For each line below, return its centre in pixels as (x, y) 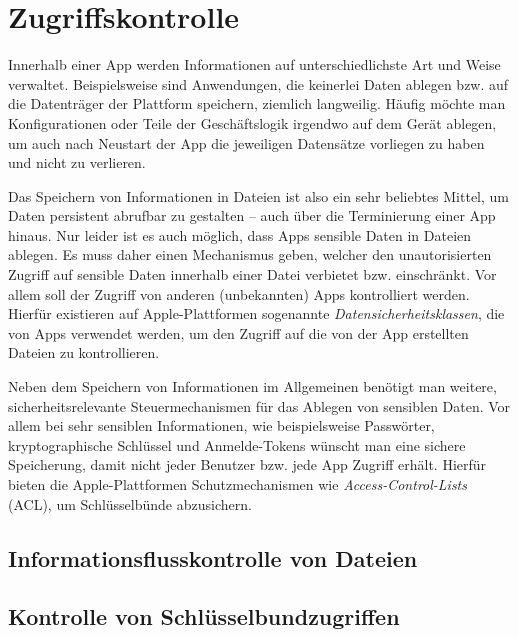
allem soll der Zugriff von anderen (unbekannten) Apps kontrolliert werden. (239, 293)
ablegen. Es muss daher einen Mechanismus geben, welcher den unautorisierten (250, 254)
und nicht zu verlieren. (77, 162)
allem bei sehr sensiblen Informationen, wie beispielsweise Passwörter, (221, 425)
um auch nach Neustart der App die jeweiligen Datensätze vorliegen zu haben (246, 142)
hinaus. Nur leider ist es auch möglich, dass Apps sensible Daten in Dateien (240, 234)
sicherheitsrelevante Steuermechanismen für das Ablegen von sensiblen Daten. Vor (259, 405)
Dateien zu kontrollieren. (84, 352)
